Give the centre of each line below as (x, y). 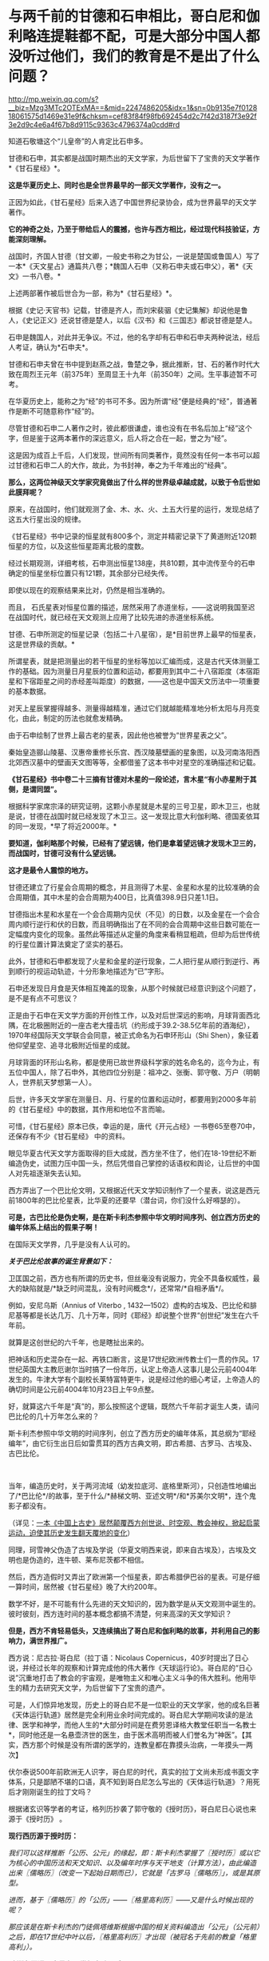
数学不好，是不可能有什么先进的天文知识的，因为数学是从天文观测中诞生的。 (134, 1603)
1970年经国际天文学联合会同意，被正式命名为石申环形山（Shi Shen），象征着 (134, 1035)
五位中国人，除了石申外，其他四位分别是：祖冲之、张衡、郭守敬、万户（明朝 (134, 1072)
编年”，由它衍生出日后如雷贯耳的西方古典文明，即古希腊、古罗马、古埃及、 (133, 1443)
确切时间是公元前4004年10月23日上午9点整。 (83, 1389)
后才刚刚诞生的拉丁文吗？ (50, 1791)
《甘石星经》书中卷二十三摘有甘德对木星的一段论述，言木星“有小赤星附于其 (133, 779)
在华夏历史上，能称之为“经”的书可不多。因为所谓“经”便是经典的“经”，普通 (129, 401)
